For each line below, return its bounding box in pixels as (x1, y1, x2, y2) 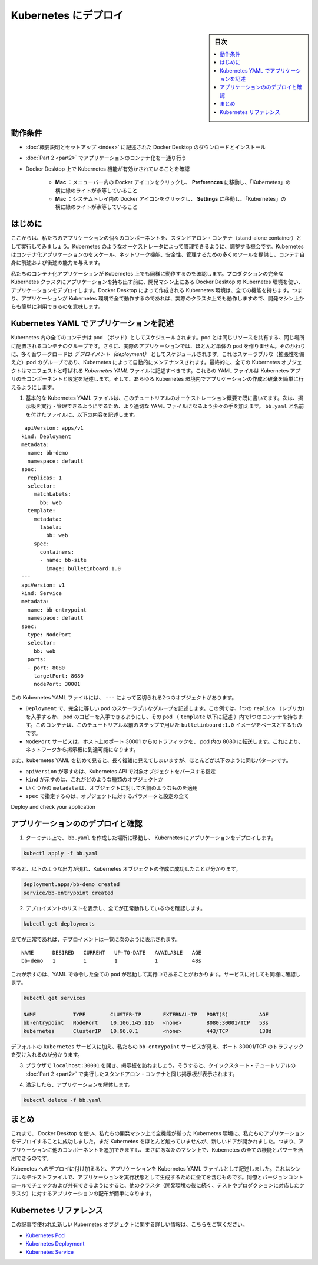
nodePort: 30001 (33, 681, 81, 688)
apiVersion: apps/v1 (24, 425, 84, 432)
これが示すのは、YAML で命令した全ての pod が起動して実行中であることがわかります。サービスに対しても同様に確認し (11, 970, 301, 978)
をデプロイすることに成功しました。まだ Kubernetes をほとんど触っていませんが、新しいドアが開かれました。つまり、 (11, 1138, 299, 1145)
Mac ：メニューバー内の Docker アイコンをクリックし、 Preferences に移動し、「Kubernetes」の (55, 179, 291, 186)
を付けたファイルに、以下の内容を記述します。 (25, 411, 139, 418)
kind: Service (21, 590, 62, 597)
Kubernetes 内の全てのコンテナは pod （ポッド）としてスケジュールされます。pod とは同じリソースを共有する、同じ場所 (11, 334, 305, 341)
